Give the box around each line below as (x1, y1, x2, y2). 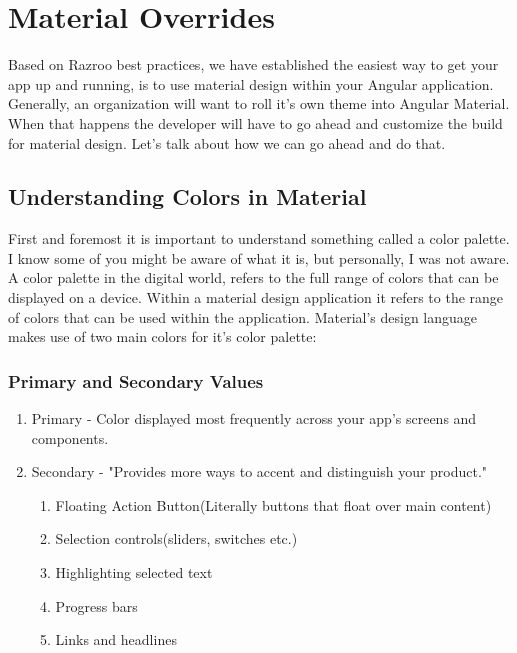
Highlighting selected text (55, 562, 213, 583)
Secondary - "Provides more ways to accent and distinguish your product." (31, 461, 488, 482)
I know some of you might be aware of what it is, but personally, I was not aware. (8, 247, 510, 268)
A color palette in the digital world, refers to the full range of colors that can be (8, 267, 499, 288)
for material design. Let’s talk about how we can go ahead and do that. (8, 132, 446, 153)
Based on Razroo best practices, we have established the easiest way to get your (8, 54, 499, 75)
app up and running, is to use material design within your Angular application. (8, 73, 494, 94)
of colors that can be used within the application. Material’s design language (8, 306, 478, 327)
